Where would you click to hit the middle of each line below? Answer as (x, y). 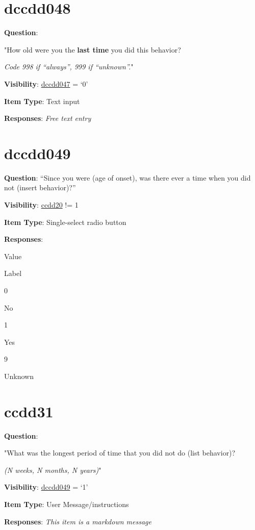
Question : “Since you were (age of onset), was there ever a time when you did (127, 177)
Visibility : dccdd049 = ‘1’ (46, 487)
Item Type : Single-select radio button (65, 222)
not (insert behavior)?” (40, 187)
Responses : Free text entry (48, 118)
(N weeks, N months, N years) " (53, 470)
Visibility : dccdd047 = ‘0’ (46, 83)
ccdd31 (29, 411)
